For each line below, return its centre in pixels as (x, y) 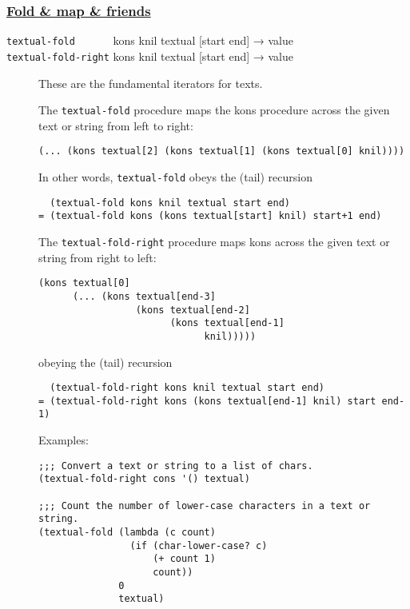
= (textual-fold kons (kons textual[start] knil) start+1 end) (210, 216)
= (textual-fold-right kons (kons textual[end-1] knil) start (207, 401)
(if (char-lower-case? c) (199, 545)
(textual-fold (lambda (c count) (127, 532)
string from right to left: (98, 257)
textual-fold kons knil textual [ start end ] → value (150, 40)
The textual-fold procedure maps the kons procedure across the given (214, 110)
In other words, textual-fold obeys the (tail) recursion (175, 177)
